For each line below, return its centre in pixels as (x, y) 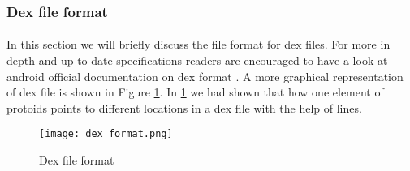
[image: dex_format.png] (106, 134)
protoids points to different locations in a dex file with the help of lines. (184, 107)
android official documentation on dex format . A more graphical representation (205, 76)
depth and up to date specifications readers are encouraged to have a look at (197, 60)
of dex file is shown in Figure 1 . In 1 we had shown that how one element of (195, 92)
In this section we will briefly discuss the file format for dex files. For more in (199, 44)
